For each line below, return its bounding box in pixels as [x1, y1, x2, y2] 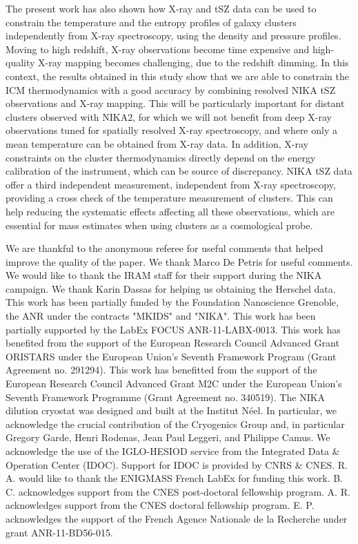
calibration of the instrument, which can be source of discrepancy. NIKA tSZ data [6, 164, 352, 178]
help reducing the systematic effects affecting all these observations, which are [6, 204, 335, 218]
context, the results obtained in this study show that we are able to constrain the [6, 68, 349, 83]
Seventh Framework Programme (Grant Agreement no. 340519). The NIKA [6, 389, 326, 404]
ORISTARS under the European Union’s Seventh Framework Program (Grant [6, 349, 337, 363]
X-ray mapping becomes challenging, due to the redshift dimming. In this [38, 55, 349, 70]
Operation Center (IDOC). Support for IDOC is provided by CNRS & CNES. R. [6, 457, 348, 472]
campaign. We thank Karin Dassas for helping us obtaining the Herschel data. [6, 281, 336, 295]
